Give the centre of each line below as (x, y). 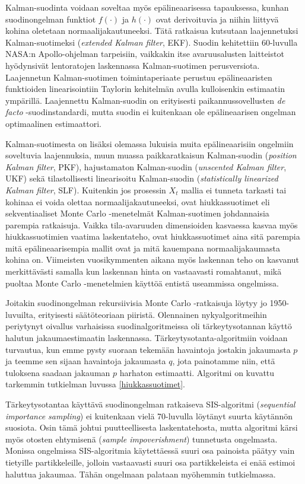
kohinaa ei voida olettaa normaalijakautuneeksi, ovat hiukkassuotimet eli (138, 201)
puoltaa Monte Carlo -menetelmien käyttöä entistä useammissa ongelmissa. (142, 283)
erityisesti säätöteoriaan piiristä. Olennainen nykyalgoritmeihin (152, 314)
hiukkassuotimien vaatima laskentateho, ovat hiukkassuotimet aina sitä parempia (153, 236)
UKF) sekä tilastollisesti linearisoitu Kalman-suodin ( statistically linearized (142, 178)
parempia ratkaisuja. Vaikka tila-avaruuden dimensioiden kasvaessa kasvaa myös (152, 225)
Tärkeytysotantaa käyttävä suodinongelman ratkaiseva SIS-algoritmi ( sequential (150, 404)
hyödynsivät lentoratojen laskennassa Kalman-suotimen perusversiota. (133, 65)
